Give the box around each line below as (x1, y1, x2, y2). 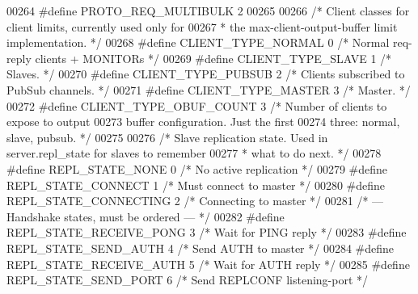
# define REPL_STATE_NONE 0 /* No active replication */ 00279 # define (6, 160, 388, 177)
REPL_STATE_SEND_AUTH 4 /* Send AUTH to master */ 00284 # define (6, 239, 395, 256)
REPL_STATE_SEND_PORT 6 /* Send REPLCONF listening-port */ (6, 271, 369, 288)
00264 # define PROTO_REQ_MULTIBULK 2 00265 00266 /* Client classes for (6, 2, 410, 19)
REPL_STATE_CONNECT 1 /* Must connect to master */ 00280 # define (6, 176, 386, 193)
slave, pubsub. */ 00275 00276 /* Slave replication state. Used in (6, 128, 328, 145)
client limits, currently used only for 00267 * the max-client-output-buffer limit (6, 18, 398, 35)
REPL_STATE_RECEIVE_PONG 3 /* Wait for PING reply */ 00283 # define (6, 224, 407, 241)
